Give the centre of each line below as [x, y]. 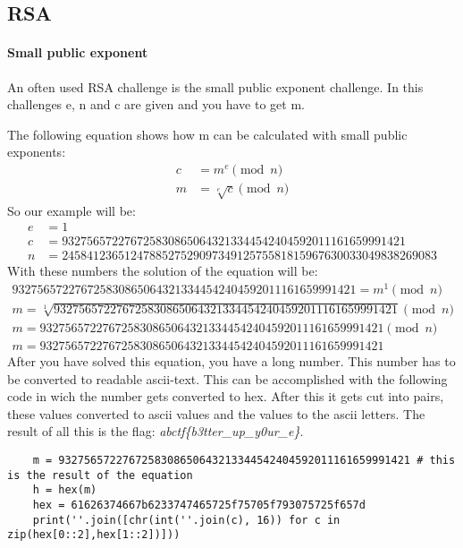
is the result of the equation [100, 475]
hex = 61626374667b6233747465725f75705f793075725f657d [199, 505]
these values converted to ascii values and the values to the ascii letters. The [216, 413]
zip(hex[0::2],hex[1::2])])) [94, 535]
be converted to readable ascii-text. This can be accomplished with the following [227, 378]
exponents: [37, 152]
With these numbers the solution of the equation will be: [163, 271]
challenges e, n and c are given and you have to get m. [156, 104]
